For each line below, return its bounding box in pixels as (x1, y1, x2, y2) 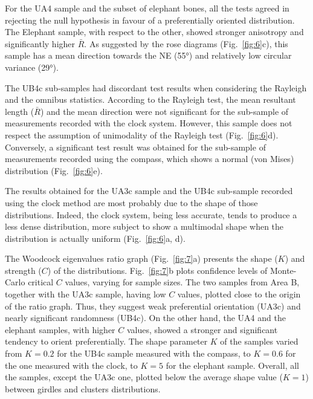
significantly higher (5, 37, 76, 50)
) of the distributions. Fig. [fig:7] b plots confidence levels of (47, 264, 268, 276)
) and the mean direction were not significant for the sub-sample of (40, 105, 289, 117)
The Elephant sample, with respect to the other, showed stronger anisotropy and (5, 25, 304, 38)
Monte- (269, 264, 297, 276)
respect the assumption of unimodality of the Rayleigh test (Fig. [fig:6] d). (5, 128, 279, 141)
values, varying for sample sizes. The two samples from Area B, (65, 276, 300, 288)
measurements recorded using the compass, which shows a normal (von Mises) (5, 152, 294, 165)
